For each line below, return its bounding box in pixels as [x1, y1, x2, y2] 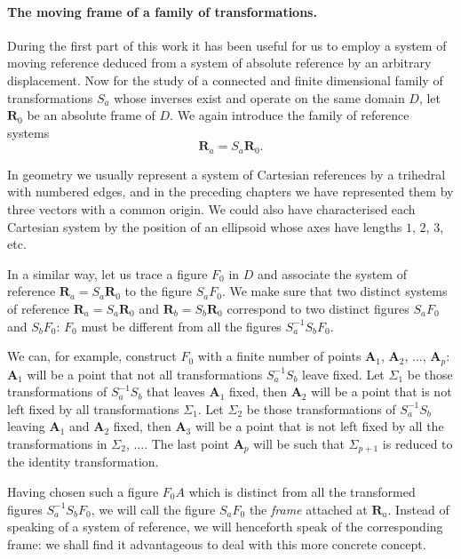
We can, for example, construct [7, 347, 177, 365]
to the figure [124, 282, 193, 300]
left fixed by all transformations [7, 399, 179, 418]
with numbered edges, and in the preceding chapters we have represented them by [7, 182, 454, 201]
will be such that [253, 434, 345, 452]
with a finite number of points [197, 347, 362, 365]
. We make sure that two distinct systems [221, 282, 448, 300]
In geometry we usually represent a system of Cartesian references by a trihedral [7, 164, 446, 183]
